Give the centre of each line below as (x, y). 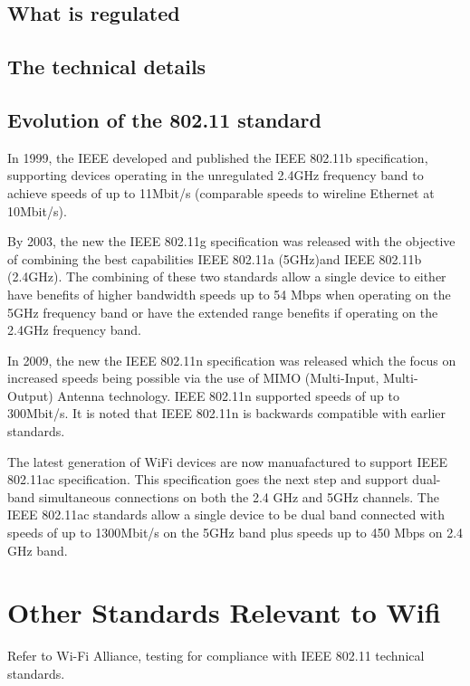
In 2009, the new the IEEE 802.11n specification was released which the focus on (232, 360)
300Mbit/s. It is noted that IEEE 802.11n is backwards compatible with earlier (227, 413)
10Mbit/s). (37, 210)
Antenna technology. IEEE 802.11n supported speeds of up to (228, 395)
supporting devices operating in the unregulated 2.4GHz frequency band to (216, 175)
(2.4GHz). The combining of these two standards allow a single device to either (227, 276)
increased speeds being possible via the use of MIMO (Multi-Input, (193, 378)
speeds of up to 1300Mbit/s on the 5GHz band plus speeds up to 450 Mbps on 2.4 (235, 533)
